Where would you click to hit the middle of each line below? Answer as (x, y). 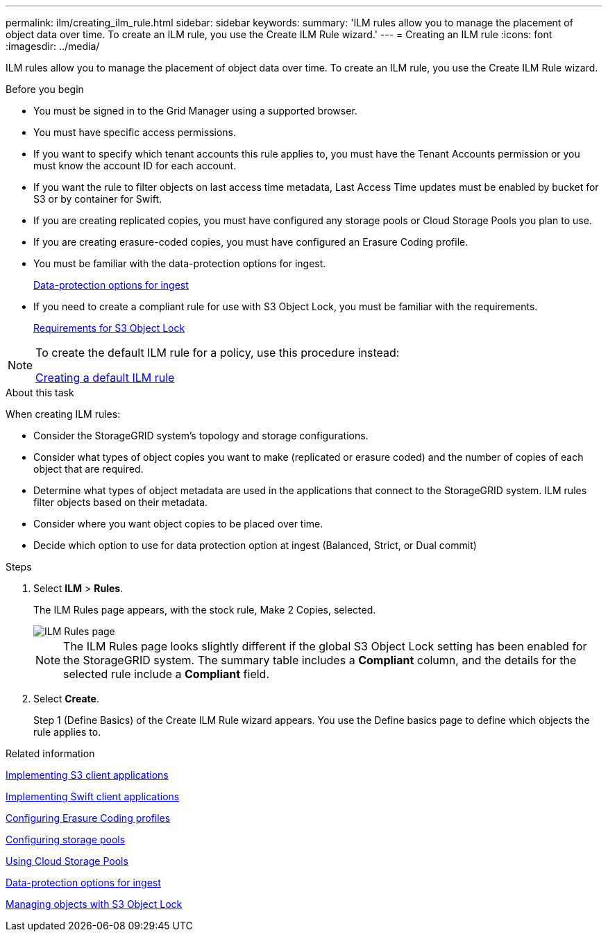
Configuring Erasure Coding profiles (88, 818)
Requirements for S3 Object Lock (109, 328)
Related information (50, 753)
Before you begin (45, 89)
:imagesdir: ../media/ (53, 46)
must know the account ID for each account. (135, 166)
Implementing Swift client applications (93, 796)
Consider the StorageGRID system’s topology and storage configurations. (201, 436)
